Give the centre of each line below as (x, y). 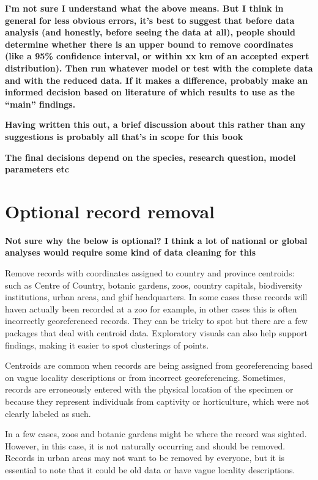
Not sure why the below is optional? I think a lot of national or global (156, 240)
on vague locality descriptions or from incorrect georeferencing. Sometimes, (145, 377)
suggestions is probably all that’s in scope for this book (124, 136)
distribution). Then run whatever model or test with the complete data (159, 68)
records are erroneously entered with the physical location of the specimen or (149, 389)
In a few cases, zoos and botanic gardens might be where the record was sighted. (156, 434)
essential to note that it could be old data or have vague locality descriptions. (150, 469)
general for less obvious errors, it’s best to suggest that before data (150, 20)
